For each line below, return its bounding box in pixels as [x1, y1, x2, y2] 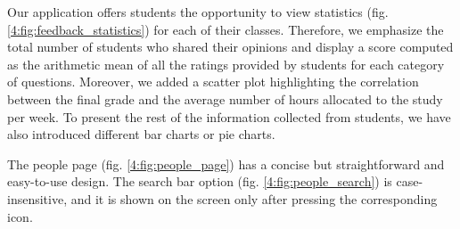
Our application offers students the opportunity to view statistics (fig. [7, 3, 389, 20]
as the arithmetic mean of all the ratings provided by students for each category [7, 54, 445, 73]
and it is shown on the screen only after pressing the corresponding [70, 189, 438, 208]
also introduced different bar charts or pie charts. [7, 125, 275, 143]
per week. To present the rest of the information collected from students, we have [7, 107, 451, 126]
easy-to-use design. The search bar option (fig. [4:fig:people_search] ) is [7, 172, 392, 191]
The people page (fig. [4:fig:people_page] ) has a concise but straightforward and [7, 154, 445, 173]
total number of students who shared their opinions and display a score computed [7, 37, 454, 56]
